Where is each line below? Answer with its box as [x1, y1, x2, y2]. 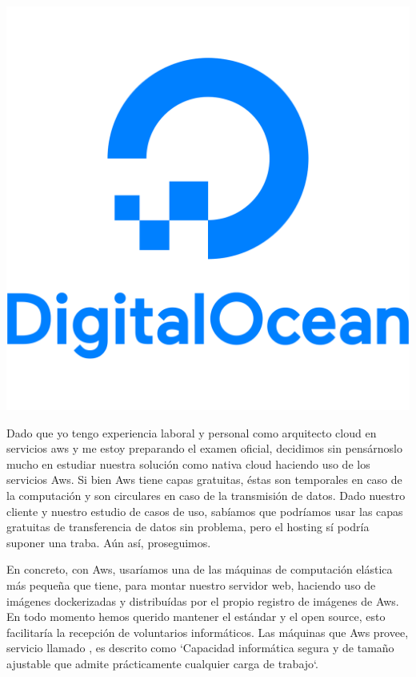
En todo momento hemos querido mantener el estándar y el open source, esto [6, 608, 386, 625]
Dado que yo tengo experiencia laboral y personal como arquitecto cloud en [6, 424, 377, 441]
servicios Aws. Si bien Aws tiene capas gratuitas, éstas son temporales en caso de [6, 471, 402, 488]
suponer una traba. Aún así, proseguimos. [6, 534, 211, 550]
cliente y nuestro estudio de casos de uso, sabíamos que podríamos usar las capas [6, 502, 403, 519]
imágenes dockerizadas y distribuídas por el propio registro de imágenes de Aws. [6, 592, 399, 609]
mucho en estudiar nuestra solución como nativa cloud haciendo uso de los [6, 455, 370, 472]
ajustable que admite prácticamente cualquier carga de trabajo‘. [6, 655, 318, 671]
